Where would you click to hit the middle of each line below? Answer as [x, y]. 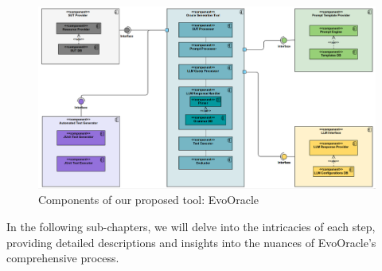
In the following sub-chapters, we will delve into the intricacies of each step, [191, 226]
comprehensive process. [63, 258]
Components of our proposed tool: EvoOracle [148, 200]
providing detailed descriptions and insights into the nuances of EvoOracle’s [191, 242]
